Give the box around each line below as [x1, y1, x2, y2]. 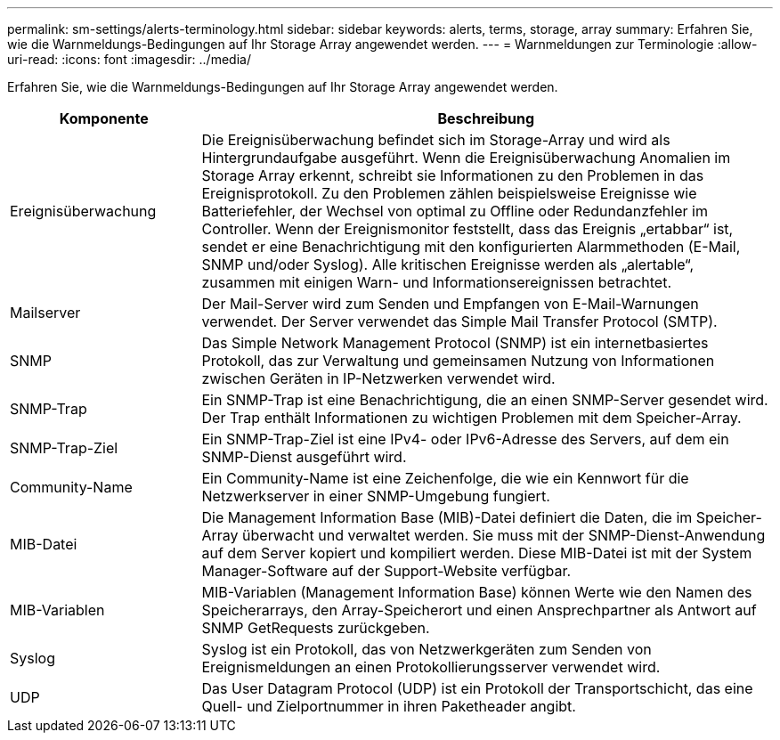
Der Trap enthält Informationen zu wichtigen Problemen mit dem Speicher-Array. [201, 409, 742, 427]
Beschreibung [437, 110, 535, 127]
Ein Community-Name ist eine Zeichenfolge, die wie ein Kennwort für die [201, 469, 689, 487]
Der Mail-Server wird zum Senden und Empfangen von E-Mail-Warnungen [201, 295, 699, 313]
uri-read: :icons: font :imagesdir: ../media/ [7, 52, 251, 67]
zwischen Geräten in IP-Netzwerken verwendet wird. [201, 370, 556, 387]
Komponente [59, 110, 149, 127]
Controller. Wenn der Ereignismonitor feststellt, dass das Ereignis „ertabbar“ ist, [201, 220, 734, 238]
